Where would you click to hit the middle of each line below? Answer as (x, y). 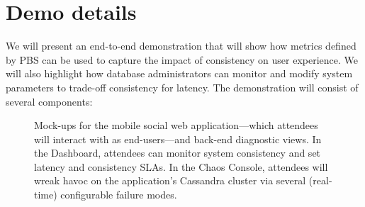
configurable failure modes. (119, 195)
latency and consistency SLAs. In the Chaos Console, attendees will (181, 166)
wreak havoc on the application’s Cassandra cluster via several (170, 180)
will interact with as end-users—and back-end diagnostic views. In (178, 139)
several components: (49, 101)
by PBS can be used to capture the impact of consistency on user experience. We (182, 59)
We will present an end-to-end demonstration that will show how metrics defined (181, 46)
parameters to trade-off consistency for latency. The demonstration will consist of (182, 87)
